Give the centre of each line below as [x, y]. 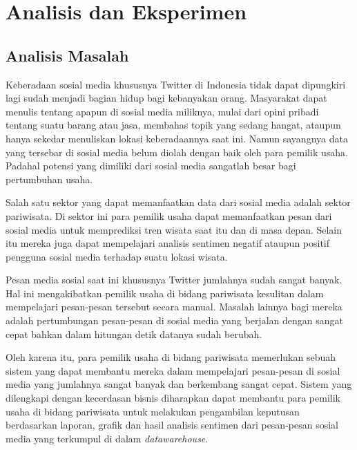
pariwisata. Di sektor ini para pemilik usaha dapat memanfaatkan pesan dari [169, 215]
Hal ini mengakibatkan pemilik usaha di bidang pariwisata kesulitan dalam [165, 293]
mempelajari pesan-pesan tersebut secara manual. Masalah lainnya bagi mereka [174, 307]
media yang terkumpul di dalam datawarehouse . [107, 438]
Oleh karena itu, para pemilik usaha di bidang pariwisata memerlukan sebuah [171, 357]
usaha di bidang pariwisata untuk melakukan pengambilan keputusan [153, 411]
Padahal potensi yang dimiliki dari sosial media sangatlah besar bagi [151, 166]
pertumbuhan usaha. [49, 179]
